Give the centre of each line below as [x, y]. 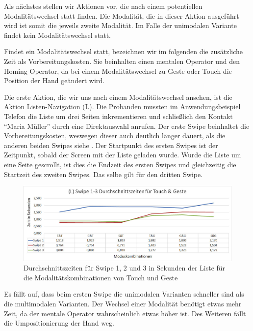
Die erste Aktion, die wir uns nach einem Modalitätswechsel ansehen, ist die [118, 97]
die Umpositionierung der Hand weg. [59, 323]
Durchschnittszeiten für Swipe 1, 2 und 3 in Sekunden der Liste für [125, 268]
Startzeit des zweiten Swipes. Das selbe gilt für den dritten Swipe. [103, 174]
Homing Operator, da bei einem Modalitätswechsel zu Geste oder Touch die [118, 71]
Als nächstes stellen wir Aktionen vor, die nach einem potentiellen [103, 6]
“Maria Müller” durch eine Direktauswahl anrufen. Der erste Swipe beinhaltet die [127, 126]
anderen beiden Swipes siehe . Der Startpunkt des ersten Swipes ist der [111, 145]
